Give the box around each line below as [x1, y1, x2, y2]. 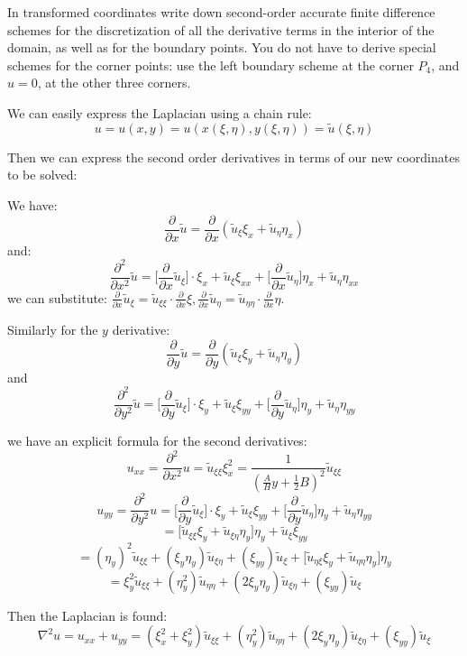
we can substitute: [7, 288, 107, 307]
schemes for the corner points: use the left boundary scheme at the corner [7, 55, 414, 74]
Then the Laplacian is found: [7, 605, 168, 624]
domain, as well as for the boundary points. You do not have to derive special [7, 38, 436, 57]
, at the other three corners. [37, 73, 191, 92]
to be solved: [7, 165, 78, 184]
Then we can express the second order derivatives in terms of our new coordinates [7, 147, 460, 166]
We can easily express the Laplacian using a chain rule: [7, 103, 312, 122]
